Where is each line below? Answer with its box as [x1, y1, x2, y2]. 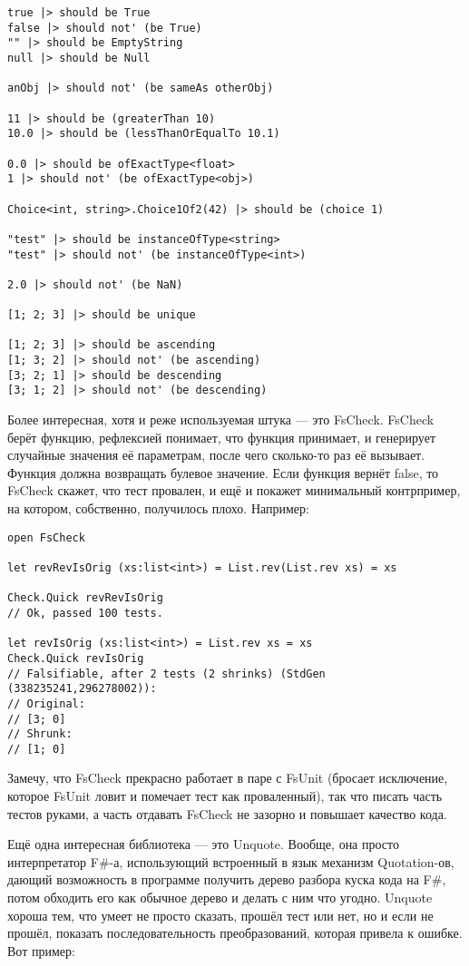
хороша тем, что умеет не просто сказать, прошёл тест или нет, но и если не [7, 905, 434, 924]
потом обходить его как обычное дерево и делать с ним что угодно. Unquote [7, 888, 433, 907]
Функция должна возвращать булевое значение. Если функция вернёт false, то [7, 463, 439, 482]
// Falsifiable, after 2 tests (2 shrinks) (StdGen [7, 667, 326, 680]
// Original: [7, 697, 85, 710]
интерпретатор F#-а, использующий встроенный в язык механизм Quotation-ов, [7, 852, 454, 871]
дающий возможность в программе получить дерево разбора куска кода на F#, [7, 870, 446, 889]
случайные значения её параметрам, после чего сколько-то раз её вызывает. [7, 445, 425, 464]
